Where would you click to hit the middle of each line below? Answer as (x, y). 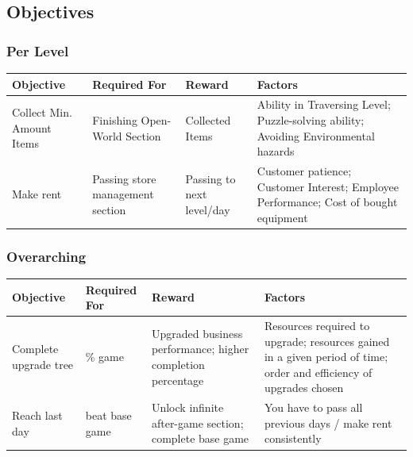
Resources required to (317, 325)
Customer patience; (304, 170)
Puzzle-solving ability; (311, 119)
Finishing (115, 119)
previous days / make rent (328, 422)
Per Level (38, 50)
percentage (178, 380)
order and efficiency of (318, 372)
